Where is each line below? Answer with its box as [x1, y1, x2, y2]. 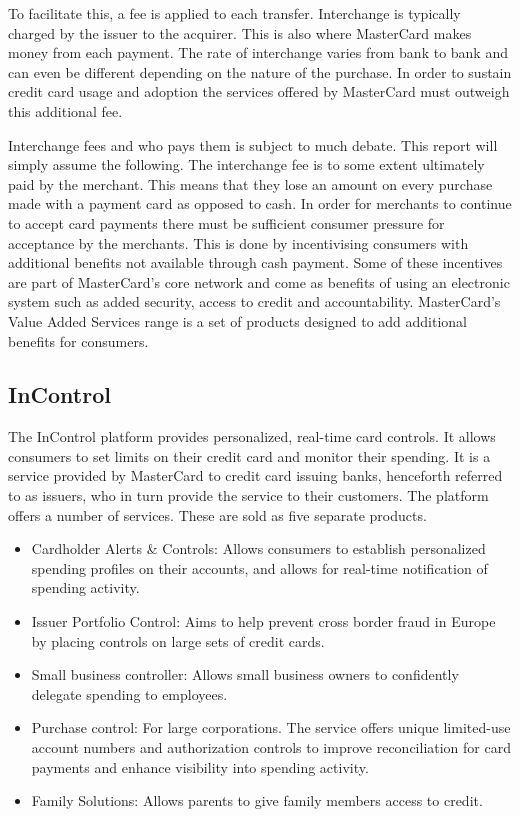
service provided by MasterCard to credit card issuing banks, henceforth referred [8, 465, 503, 486]
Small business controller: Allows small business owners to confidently [31, 664, 459, 685]
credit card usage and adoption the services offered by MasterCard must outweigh [8, 81, 510, 102]
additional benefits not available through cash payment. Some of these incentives [8, 252, 503, 273]
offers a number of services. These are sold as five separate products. [8, 504, 427, 525]
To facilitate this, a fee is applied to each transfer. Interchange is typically [8, 3, 461, 23]
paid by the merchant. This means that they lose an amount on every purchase [8, 173, 493, 194]
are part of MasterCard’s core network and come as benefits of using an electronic [8, 271, 510, 292]
